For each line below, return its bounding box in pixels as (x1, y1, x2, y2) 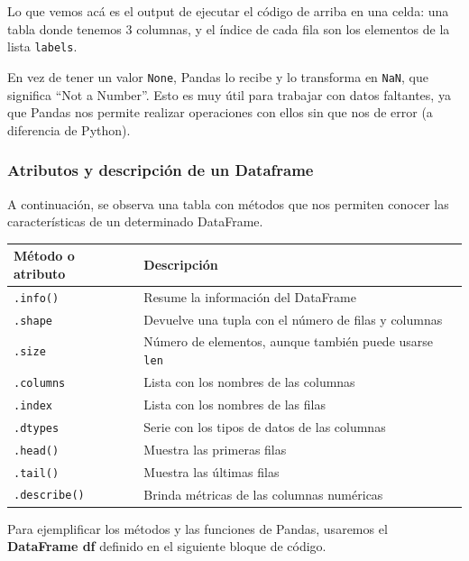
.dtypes (14, 421, 60, 435)
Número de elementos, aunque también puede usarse (143, 332, 434, 351)
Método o (14, 246, 75, 265)
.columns (14, 376, 66, 390)
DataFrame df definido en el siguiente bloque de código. (7, 537, 326, 556)
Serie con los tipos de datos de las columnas (143, 417, 386, 436)
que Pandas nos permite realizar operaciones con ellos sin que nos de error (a (7, 103, 433, 122)
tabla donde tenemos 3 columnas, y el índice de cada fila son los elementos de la (7, 19, 450, 38)
